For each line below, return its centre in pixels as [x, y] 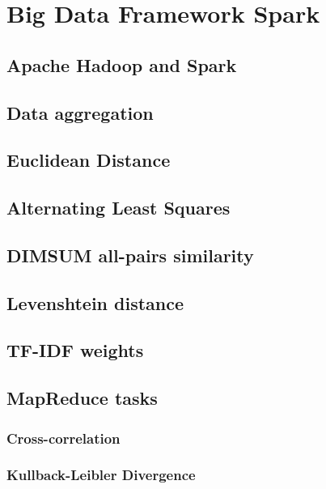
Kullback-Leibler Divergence [101, 475]
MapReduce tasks [82, 398]
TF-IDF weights [75, 350]
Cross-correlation [64, 438]
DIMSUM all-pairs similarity [130, 255]
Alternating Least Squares [119, 208]
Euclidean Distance [89, 160]
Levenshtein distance [95, 302]
